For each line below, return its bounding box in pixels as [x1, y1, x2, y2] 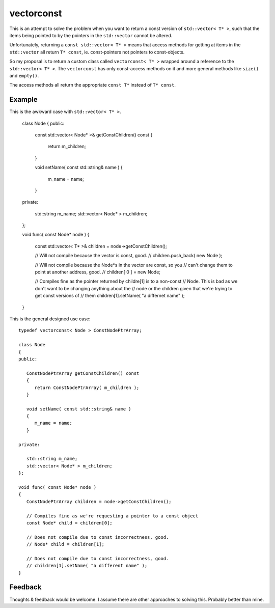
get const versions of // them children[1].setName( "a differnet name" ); [35, 293, 185, 299]
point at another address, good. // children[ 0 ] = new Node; [35, 269, 160, 275]
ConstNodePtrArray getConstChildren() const [26, 370, 140, 376]
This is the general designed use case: [9, 316, 91, 322]
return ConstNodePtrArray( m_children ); [34, 384, 140, 391]
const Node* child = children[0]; [26, 520, 113, 526]
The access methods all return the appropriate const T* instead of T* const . [9, 82, 176, 88]
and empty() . [9, 72, 39, 78]
